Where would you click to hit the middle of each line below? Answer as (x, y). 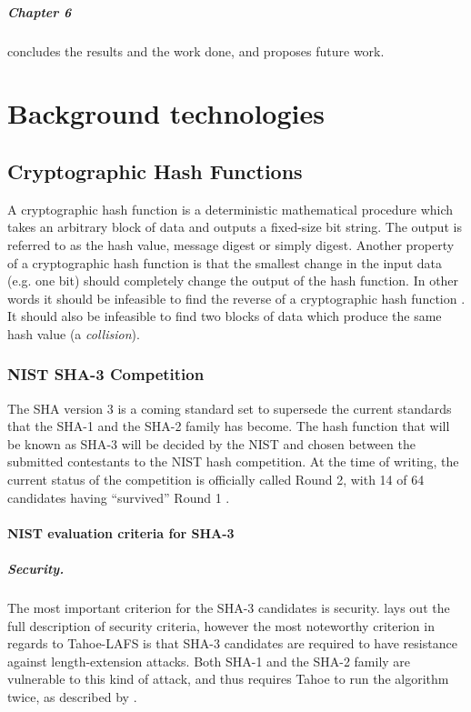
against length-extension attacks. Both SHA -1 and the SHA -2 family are (209, 661)
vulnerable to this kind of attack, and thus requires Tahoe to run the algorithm (228, 679)
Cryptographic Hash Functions (155, 170)
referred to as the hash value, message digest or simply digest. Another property (231, 244)
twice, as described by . (72, 696)
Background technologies (166, 113)
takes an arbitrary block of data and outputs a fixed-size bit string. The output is (235, 227)
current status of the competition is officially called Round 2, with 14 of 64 (216, 480)
